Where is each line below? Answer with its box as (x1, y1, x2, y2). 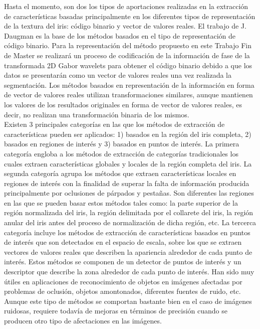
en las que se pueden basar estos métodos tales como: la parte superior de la (4, 197, 238, 208)
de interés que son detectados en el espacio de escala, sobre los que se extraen (4, 237, 242, 247)
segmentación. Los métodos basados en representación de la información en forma (4, 79, 254, 90)
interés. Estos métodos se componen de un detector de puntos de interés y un (4, 256, 241, 267)
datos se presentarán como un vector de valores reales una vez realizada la (4, 70, 231, 80)
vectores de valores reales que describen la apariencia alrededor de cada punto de (4, 246, 252, 257)
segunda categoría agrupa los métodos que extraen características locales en (4, 168, 236, 179)
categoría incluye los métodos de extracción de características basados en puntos (4, 227, 250, 237)
